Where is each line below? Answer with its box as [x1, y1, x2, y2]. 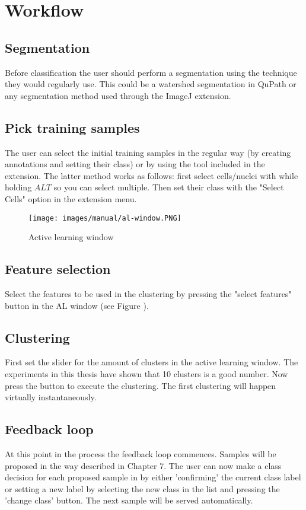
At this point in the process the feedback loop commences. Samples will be [5, 447, 276, 460]
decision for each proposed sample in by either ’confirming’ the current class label [5, 471, 301, 483]
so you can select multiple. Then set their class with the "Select [53, 181, 284, 193]
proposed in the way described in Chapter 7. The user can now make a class [5, 459, 282, 471]
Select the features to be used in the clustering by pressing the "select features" [5, 287, 292, 299]
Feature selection [5, 260, 111, 278]
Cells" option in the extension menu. [5, 192, 137, 205]
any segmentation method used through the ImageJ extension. [5, 89, 231, 101]
